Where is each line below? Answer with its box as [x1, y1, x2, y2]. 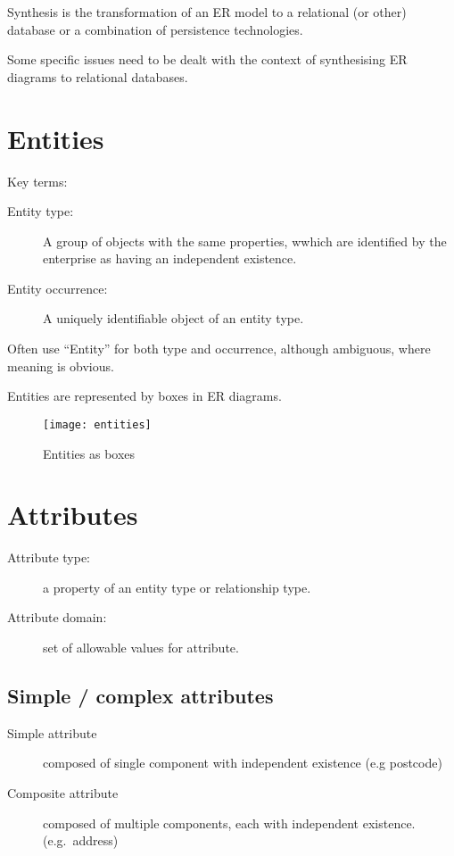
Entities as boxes [43, 444, 136, 462]
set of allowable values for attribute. [43, 638, 239, 656]
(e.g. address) [43, 831, 119, 850]
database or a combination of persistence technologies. [7, 20, 303, 38]
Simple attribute [7, 723, 97, 742]
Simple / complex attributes [7, 681, 274, 709]
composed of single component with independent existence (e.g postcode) [43, 753, 442, 772]
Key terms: [7, 171, 68, 190]
